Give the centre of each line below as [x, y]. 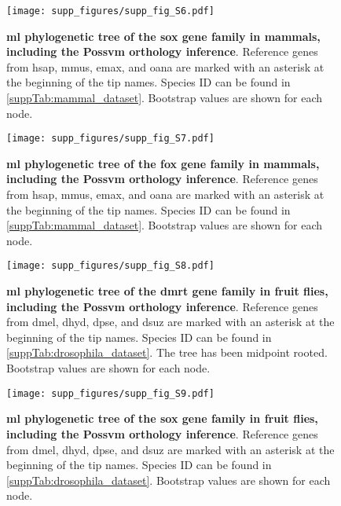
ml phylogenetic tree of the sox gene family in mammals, [163, 36]
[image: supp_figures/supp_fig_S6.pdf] [110, 11]
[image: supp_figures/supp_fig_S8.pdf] [110, 266]
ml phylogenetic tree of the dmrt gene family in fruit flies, [167, 291]
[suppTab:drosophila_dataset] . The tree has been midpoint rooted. [167, 352]
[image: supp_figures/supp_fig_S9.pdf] [110, 393]
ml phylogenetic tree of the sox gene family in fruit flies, [162, 418]
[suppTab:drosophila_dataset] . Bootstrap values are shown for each [169, 480]
